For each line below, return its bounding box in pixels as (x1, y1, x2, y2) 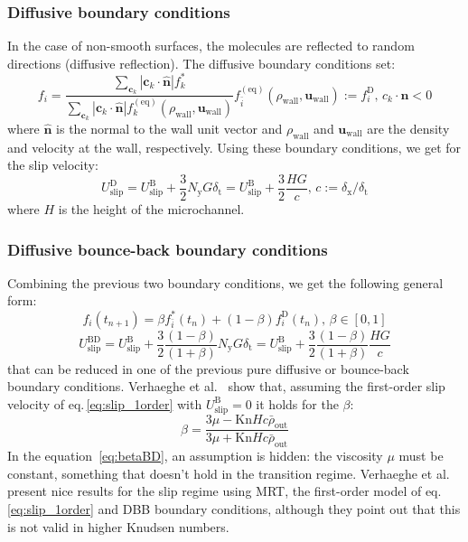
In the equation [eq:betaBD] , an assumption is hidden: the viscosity (7, 446, 383, 465)
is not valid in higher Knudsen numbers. (7, 517, 229, 536)
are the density (367, 119, 450, 137)
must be (398, 446, 444, 465)
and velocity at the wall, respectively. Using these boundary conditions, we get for (7, 137, 462, 156)
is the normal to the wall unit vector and (56, 119, 283, 137)
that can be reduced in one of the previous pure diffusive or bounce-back (7, 359, 409, 378)
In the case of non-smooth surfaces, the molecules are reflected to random (7, 36, 415, 55)
